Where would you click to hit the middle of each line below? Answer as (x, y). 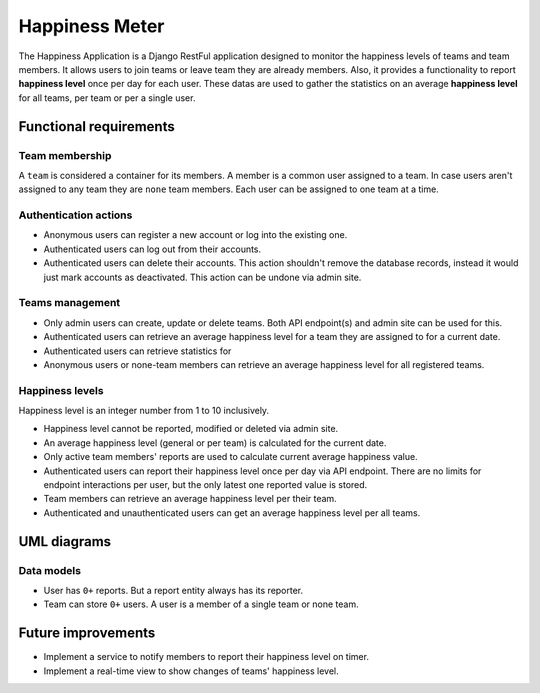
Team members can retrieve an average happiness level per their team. (190, 499)
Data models (50, 570)
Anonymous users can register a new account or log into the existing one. (195, 235)
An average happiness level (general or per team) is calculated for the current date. (215, 442)
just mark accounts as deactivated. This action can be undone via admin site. (202, 277)
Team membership (65, 155)
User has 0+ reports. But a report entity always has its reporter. (173, 590)
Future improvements (87, 633)
